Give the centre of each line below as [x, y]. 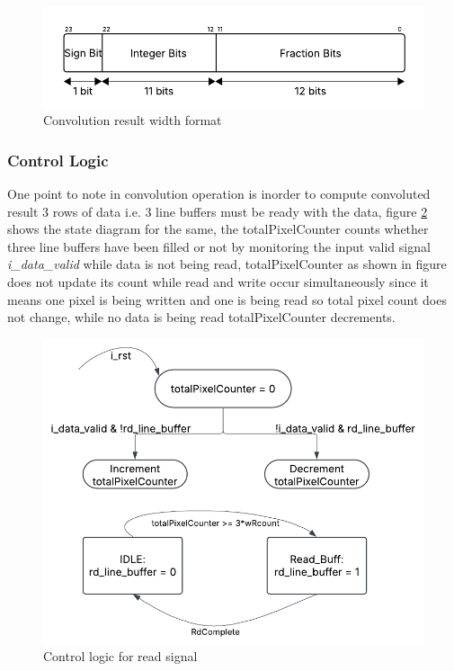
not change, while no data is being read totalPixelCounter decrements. [201, 317]
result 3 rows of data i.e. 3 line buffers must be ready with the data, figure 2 [218, 211]
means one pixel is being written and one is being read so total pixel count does [227, 299]
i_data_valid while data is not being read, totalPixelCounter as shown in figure [227, 264]
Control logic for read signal [120, 656]
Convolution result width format [133, 120]
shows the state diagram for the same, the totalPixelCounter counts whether [218, 229]
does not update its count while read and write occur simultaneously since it [218, 282]
